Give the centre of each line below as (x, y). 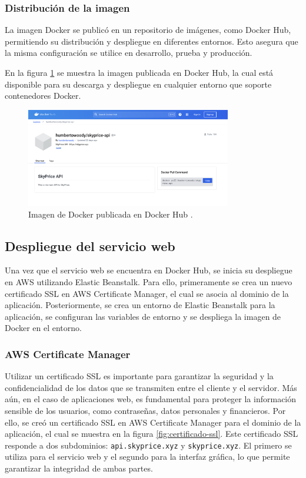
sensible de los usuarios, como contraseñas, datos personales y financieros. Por (145, 411)
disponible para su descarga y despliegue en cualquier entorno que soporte (138, 84)
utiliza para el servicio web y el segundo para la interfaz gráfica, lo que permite (147, 457)
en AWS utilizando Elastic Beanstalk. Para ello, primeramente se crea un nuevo (149, 282)
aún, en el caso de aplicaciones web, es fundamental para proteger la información (151, 399)
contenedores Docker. (43, 96)
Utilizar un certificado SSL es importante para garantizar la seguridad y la (139, 376)
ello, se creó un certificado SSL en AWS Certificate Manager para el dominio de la (153, 422)
